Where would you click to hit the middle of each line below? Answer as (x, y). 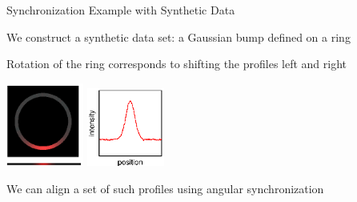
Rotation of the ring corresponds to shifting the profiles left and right (177, 64)
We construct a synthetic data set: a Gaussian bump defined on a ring (178, 36)
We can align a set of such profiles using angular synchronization (165, 188)
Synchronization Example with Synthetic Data (121, 10)
